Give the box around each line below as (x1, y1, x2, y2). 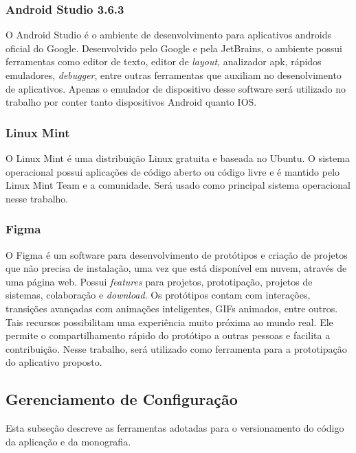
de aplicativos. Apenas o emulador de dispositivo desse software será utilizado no (5, 81, 346, 95)
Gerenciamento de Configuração (5, 388, 238, 410)
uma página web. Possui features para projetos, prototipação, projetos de (5, 274, 313, 288)
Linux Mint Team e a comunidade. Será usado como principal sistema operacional (5, 178, 351, 192)
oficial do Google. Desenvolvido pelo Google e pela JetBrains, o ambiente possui (5, 40, 342, 55)
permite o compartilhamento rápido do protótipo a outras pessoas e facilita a (5, 328, 331, 342)
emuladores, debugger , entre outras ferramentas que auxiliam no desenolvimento (5, 68, 342, 82)
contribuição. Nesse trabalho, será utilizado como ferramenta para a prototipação (5, 341, 347, 356)
